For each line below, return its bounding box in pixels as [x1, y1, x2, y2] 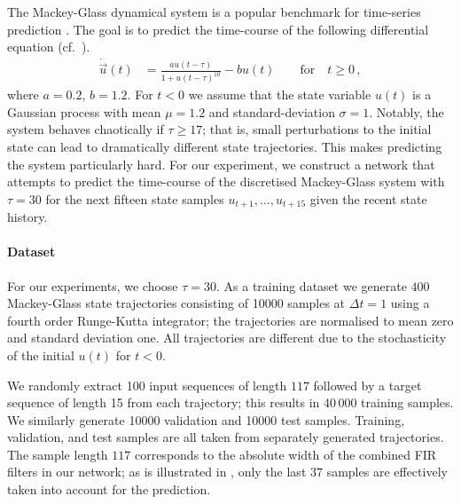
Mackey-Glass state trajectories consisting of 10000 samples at [7, 294, 346, 312]
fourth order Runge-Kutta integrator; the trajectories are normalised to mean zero [7, 311, 454, 329]
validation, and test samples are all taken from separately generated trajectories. [7, 428, 444, 446]
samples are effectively [326, 462, 448, 481]
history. [7, 208, 48, 226]
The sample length [7, 445, 108, 463]
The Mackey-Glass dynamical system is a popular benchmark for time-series [7, 3, 421, 20]
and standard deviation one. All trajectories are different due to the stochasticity [7, 328, 447, 347]
